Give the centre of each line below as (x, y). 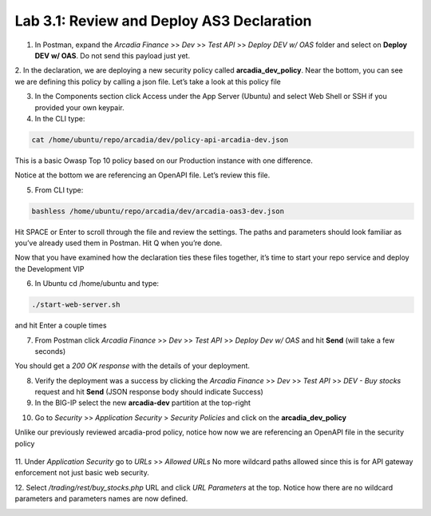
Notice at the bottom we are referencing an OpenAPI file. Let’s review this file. (142, 175)
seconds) (50, 351)
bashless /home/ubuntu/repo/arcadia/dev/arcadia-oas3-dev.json (158, 211)
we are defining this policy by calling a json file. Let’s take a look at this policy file (148, 81)
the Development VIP (49, 268)
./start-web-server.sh (76, 305)
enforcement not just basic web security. (82, 473)
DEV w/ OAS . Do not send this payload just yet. (113, 55)
